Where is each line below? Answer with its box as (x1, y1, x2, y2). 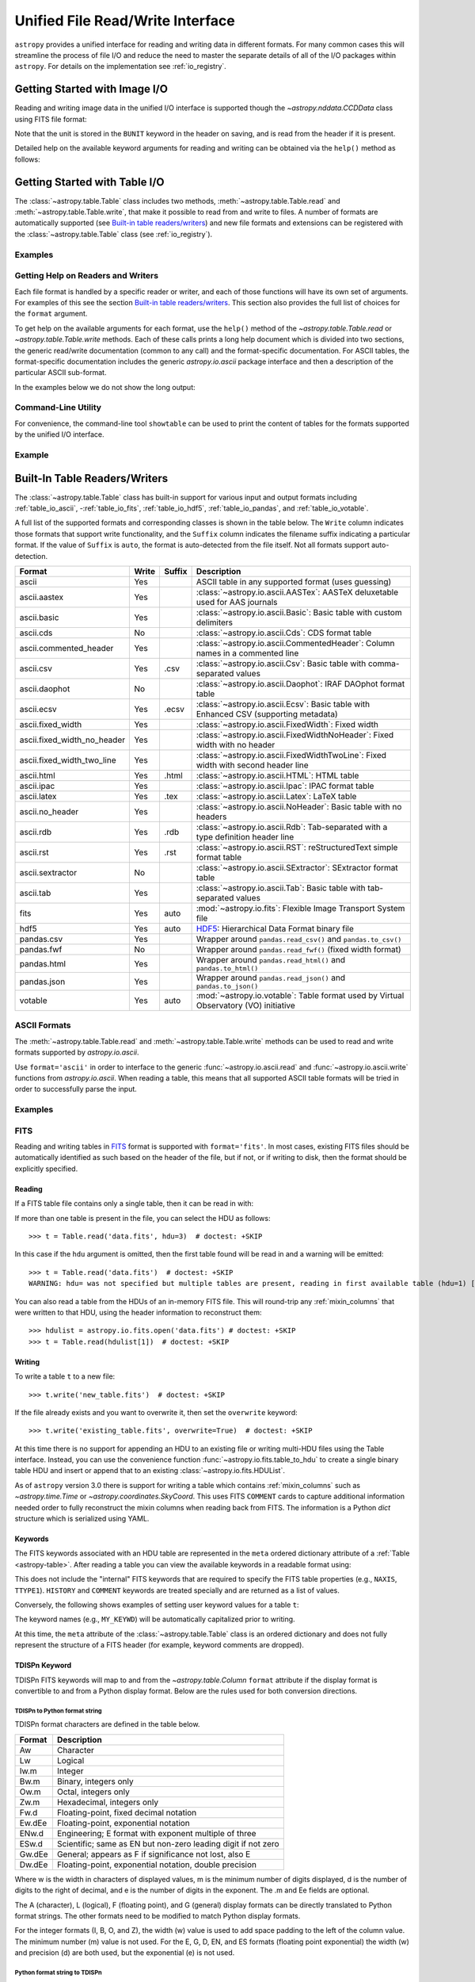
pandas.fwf (19, 944, 63, 955)
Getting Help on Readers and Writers (14, 270, 158, 281)
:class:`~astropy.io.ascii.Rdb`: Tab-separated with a (196, 821, 388, 832)
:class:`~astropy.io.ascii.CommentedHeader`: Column (196, 638, 395, 649)
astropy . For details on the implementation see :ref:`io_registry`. (14, 62, 227, 71)
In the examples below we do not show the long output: (14, 382, 196, 392)
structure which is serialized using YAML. (14, 1514, 150, 1524)
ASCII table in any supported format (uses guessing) (196, 576, 392, 587)
